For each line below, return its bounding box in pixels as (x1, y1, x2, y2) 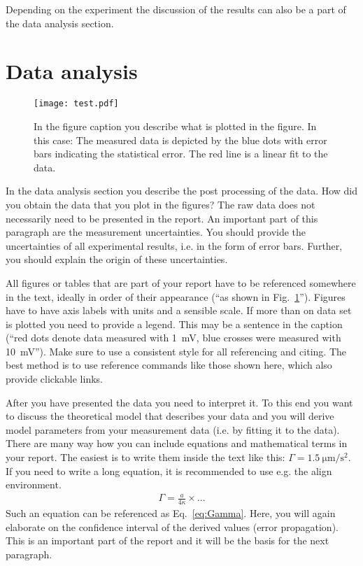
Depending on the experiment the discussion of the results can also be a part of (6, 2, 346, 16)
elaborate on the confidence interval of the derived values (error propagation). (6, 519, 339, 534)
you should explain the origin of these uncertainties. (6, 252, 228, 267)
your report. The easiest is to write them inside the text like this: (6, 450, 285, 465)
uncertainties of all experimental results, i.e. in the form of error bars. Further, (6, 238, 343, 253)
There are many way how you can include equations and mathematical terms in (6, 436, 348, 451)
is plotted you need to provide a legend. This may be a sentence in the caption (6, 316, 343, 331)
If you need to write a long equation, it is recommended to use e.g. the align (6, 463, 332, 478)
